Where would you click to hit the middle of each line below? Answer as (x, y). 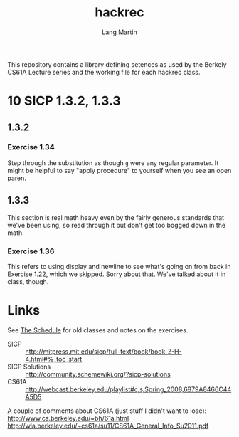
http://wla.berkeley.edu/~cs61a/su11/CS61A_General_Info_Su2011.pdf (108, 426)
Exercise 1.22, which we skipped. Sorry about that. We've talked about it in (117, 274)
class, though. (28, 281)
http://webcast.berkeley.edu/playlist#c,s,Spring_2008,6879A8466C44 (128, 389)
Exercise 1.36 (31, 251)
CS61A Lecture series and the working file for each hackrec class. (104, 72)
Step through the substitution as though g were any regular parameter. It (113, 163)
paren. (17, 178)
